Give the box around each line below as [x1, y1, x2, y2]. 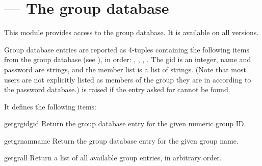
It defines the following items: [4, 101, 96, 112]
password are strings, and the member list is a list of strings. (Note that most [4, 64, 246, 74]
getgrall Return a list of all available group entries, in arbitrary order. [4, 152, 222, 163]
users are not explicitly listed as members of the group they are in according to [4, 74, 251, 85]
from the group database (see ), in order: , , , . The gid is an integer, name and [4, 54, 251, 65]
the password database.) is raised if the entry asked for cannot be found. [4, 84, 230, 95]
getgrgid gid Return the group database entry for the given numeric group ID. [4, 118, 246, 129]
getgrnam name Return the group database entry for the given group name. [4, 135, 239, 146]
